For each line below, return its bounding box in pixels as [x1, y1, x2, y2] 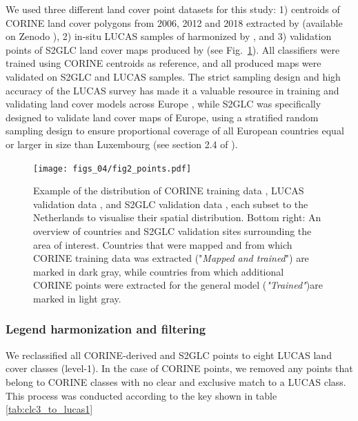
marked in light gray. [33, 291, 121, 305]
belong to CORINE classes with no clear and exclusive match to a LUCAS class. [6, 374, 346, 389]
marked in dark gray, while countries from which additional [33, 264, 284, 278]
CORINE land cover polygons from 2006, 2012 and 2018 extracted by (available [6, 15, 343, 30]
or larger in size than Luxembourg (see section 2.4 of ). [6, 136, 238, 151]
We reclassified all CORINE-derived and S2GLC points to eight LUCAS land [6, 347, 332, 362]
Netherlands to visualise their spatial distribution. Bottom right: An [33, 210, 321, 225]
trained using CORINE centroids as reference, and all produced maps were [6, 56, 321, 70]
